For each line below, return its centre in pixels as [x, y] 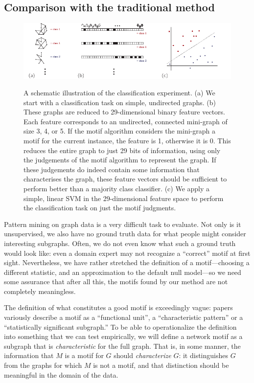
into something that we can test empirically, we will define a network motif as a [123, 336]
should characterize [142, 355]
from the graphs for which [43, 365]
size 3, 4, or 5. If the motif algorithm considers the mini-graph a [119, 131]
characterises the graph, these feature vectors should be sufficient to [125, 179]
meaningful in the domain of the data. [61, 374]
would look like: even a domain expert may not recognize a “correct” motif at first [127, 253]
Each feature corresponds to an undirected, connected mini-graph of [126, 121]
